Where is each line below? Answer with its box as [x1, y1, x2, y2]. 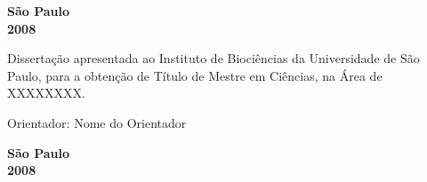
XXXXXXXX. [7, 83, 85, 102]
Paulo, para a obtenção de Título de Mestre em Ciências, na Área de [7, 66, 383, 84]
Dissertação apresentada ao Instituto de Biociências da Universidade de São [7, 49, 420, 67]
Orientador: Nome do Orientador [7, 113, 187, 131]
